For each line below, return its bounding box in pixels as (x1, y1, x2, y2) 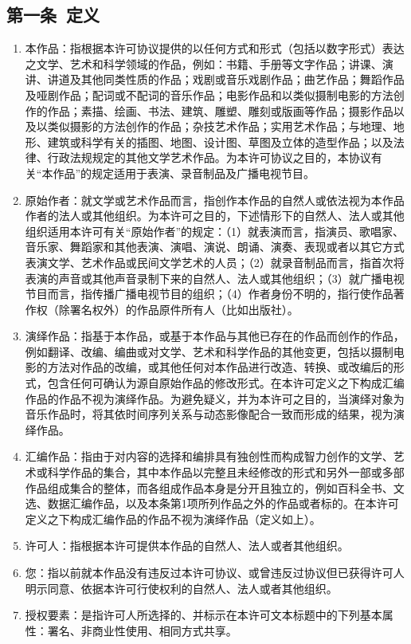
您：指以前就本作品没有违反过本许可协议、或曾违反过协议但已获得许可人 (25, 564, 405, 581)
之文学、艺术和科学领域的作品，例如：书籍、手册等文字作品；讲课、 (25, 55, 382, 72)
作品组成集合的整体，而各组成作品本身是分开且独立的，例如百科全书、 (25, 479, 393, 496)
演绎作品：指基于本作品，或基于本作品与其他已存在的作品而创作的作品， (25, 328, 405, 344)
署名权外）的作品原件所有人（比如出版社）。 (69, 300, 299, 317)
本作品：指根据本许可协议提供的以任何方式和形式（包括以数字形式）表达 (25, 40, 405, 57)
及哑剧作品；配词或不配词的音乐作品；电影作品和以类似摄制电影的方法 (25, 86, 393, 103)
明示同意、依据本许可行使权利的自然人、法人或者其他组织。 (25, 579, 338, 596)
